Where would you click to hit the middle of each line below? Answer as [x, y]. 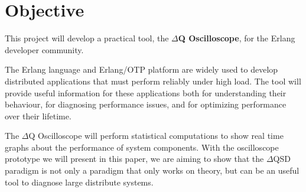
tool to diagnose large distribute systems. [79, 182]
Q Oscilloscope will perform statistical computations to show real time [156, 136]
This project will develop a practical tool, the [87, 38]
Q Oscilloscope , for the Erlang [237, 38]
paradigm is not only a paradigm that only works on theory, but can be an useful [152, 170]
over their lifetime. [38, 115]
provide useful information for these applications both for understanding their [146, 92]
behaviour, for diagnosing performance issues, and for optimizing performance [146, 104]
